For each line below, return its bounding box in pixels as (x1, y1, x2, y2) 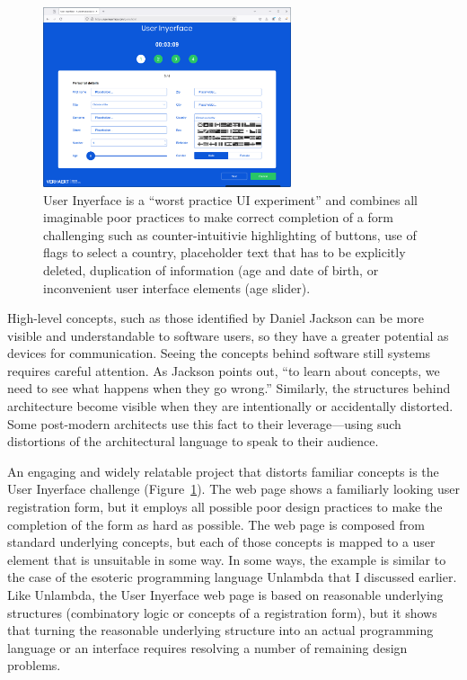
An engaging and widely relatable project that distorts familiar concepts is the (7, 461, 439, 480)
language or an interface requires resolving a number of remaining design (7, 638, 408, 657)
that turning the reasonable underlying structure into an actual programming (7, 621, 434, 640)
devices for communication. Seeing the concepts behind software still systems (7, 344, 431, 362)
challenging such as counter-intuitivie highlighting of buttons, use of (43, 225, 417, 244)
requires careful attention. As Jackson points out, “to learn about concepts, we (7, 361, 440, 380)
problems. (7, 656, 61, 675)
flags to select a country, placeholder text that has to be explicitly (43, 243, 406, 262)
